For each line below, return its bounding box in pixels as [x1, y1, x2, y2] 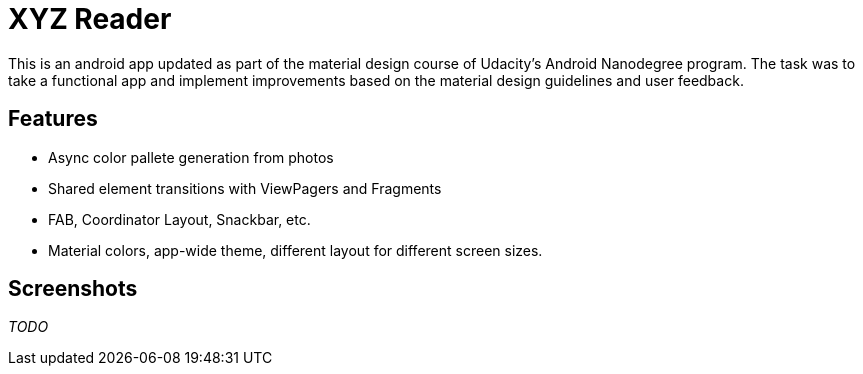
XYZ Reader [8, 2, 172, 36]
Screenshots [8, 276, 138, 302]
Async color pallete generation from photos [48, 148, 334, 166]
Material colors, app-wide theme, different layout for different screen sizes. [48, 241, 543, 259]
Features [8, 106, 98, 132]
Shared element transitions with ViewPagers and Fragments [48, 179, 442, 197]
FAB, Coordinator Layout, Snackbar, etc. [48, 210, 311, 228]
